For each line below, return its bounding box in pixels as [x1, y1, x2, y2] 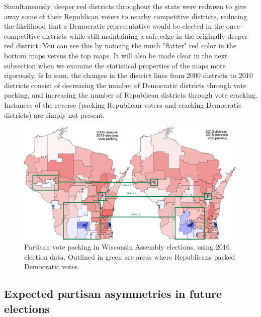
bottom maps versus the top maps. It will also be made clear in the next [4, 50, 228, 60]
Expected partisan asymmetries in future [4, 286, 222, 301]
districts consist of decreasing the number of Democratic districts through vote [4, 80, 247, 90]
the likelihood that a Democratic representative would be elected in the [4, 21, 224, 31]
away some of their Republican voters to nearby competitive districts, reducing [4, 11, 247, 21]
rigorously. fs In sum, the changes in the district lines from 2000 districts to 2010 [4, 70, 253, 81]
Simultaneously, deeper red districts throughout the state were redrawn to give [4, 1, 247, 11]
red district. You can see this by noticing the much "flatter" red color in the [4, 40, 236, 51]
